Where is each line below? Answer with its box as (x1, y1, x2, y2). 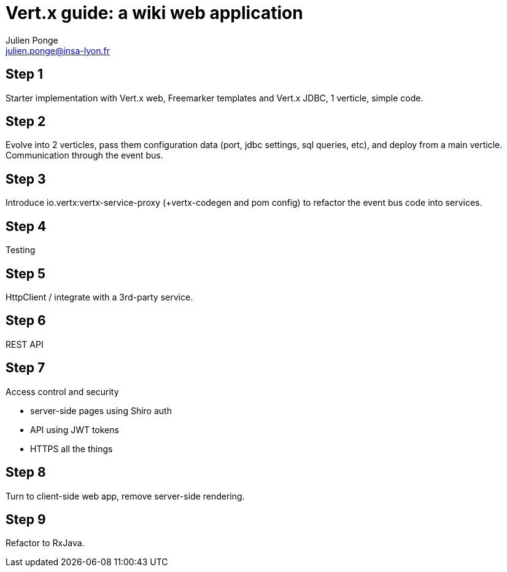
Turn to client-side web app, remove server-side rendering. (6, 490, 245, 501)
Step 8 (6, 464, 46, 480)
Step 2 (6, 114, 46, 130)
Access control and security (6, 386, 119, 397)
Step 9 (6, 511, 46, 527)
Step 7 (6, 360, 45, 376)
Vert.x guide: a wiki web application (6, 2, 303, 23)
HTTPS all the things (30, 443, 113, 454)
